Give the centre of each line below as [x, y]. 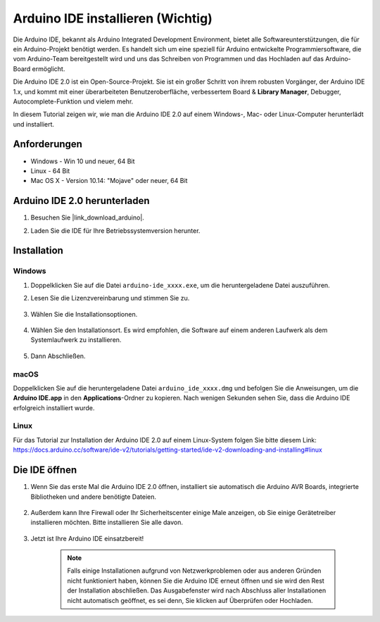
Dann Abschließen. [58, 356]
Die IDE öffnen [45, 470]
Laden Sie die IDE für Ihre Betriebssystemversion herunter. [115, 230]
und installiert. [34, 124]
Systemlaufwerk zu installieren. [76, 340]
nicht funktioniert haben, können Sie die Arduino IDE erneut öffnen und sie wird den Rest [196, 580]
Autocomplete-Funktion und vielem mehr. [73, 101]
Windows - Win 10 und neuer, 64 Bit [83, 161]
